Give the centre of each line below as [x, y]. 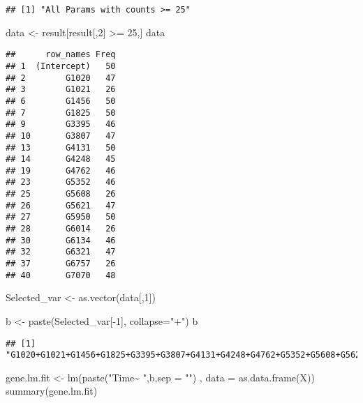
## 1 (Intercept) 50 [61, 66]
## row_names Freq [61, 55]
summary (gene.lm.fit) [52, 391]
